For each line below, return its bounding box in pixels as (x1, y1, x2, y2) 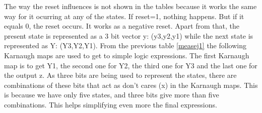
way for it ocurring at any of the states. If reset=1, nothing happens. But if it (4, 11, 244, 21)
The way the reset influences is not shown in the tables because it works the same (4, 1, 257, 11)
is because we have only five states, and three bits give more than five (4, 89, 219, 100)
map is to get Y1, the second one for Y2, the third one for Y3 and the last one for (4, 60, 257, 70)
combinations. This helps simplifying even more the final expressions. (4, 99, 217, 109)
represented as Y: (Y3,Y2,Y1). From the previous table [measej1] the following (4, 40, 246, 51)
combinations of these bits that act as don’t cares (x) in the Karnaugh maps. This (4, 79, 258, 90)
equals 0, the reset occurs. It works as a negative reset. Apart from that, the (4, 21, 239, 31)
